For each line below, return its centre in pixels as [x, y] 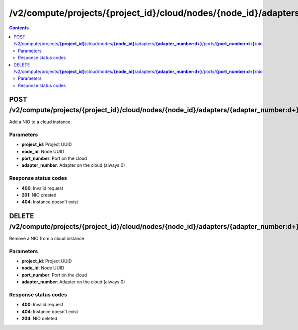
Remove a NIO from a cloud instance [47, 238]
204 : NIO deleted [39, 319]
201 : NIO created [39, 195]
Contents [19, 28]
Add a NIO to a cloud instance [40, 122]
